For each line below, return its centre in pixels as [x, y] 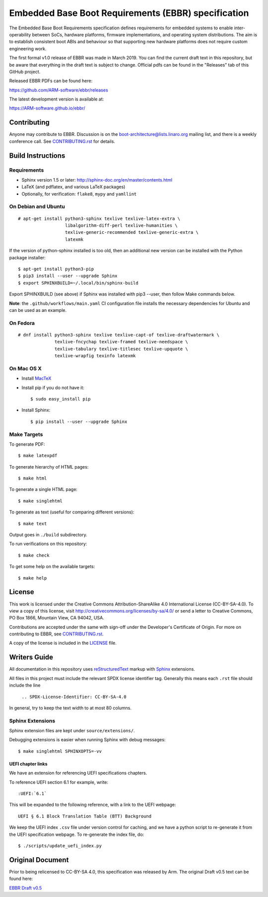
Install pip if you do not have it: [53, 388]
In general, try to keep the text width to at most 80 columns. [70, 708]
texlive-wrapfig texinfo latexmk [95, 356]
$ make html [33, 478]
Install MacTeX [36, 379]
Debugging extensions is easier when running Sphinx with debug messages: [87, 740]
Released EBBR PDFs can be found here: [51, 81]
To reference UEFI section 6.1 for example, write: [59, 782]
